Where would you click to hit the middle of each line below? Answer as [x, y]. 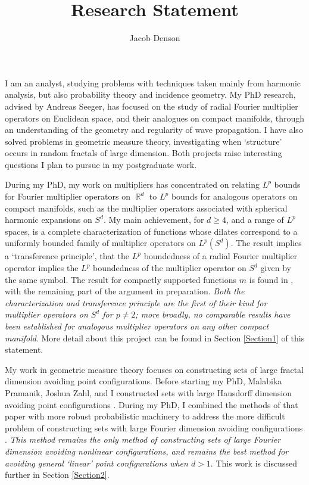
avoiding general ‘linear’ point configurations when [96, 463]
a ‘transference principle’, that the [67, 256]
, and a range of [255, 220]
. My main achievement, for [154, 220]
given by [276, 268]
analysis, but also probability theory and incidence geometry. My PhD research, [150, 94]
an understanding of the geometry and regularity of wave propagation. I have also [154, 130]
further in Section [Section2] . [57, 475]
